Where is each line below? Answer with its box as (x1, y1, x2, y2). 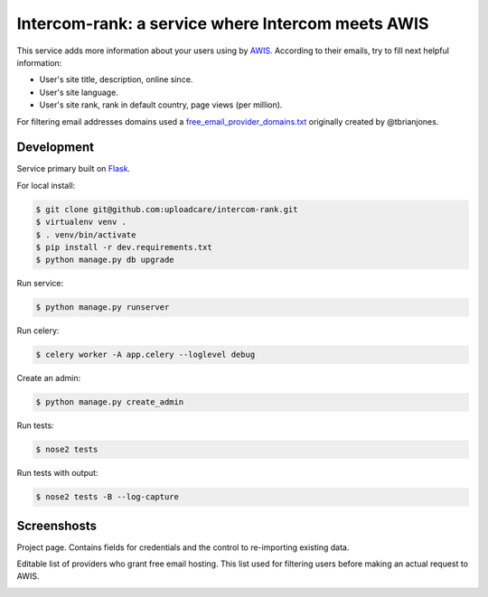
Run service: (16, 278, 63, 289)
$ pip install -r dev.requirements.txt (35, 242, 212, 252)
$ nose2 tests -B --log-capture (35, 492, 180, 502)
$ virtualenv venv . (35, 217, 127, 228)
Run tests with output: (16, 468, 99, 479)
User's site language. (39, 87, 119, 98)
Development (16, 140, 95, 155)
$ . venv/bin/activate (35, 229, 136, 239)
